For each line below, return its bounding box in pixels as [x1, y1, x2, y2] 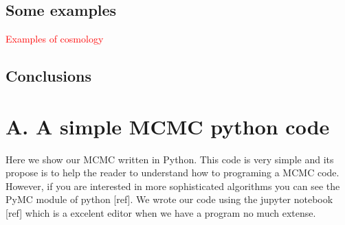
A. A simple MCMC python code [5, 112, 330, 140]
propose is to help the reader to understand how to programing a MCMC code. [5, 165, 340, 180]
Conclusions [5, 65, 92, 86]
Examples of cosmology [5, 32, 104, 46]
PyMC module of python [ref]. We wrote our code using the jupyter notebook [5, 192, 333, 206]
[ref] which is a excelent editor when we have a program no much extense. [5, 206, 316, 220]
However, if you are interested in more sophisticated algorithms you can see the [5, 178, 340, 193]
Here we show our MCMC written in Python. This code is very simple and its [5, 152, 334, 166]
